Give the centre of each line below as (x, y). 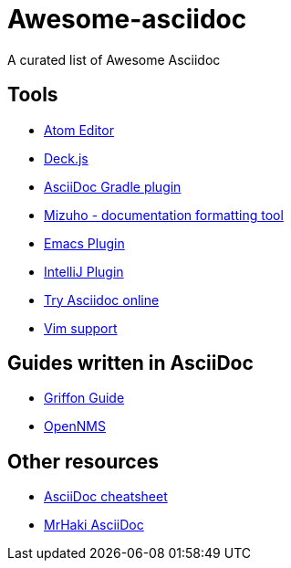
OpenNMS (75, 426)
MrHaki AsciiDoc (94, 525)
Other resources (83, 461)
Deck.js (66, 158)
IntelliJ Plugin (84, 271)
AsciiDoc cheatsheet (106, 497)
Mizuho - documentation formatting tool (164, 215)
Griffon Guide (84, 398)
